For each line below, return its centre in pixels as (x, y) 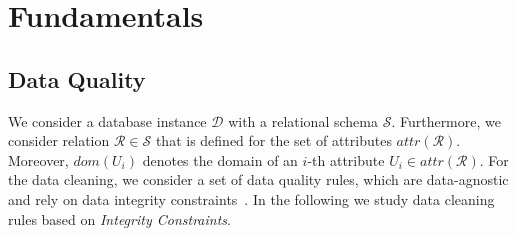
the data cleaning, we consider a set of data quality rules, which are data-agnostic (258, 179)
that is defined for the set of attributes (273, 140)
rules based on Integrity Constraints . (119, 218)
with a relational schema (303, 120)
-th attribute (346, 159)
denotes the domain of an (220, 159)
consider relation (59, 140)
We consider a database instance (107, 120)
